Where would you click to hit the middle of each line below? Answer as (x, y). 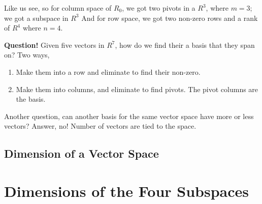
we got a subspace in (36, 18)
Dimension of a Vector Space (81, 153)
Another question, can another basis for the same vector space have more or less (129, 116)
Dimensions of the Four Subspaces (126, 191)
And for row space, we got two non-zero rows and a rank (170, 18)
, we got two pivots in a (159, 8)
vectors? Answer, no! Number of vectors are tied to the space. (100, 126)
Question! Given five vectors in (54, 45)
